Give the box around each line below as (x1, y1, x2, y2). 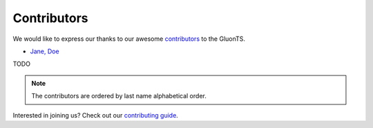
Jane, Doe (30, 47, 59, 55)
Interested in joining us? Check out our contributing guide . (12, 111, 179, 119)
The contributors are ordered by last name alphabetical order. (31, 92, 207, 100)
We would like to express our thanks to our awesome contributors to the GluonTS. (12, 35, 245, 43)
